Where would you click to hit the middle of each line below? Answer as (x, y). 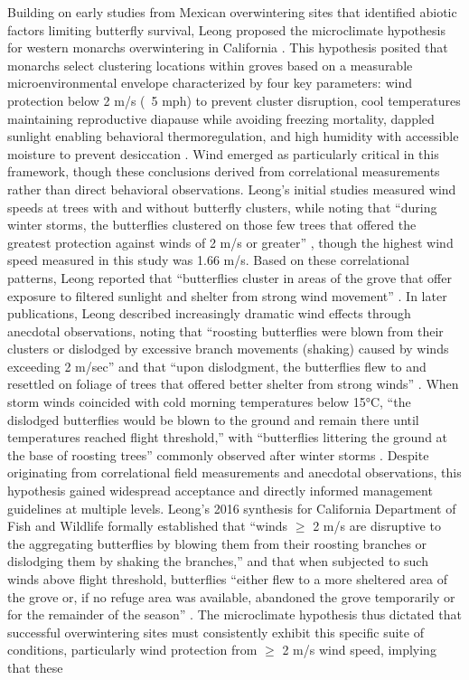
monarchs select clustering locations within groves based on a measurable (210, 65)
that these (35, 667)
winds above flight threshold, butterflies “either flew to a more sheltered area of (228, 579)
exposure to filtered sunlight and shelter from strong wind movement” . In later (227, 295)
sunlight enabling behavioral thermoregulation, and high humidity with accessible (233, 136)
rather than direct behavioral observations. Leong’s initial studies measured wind (232, 189)
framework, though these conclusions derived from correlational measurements (224, 171)
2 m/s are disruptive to (377, 526)
